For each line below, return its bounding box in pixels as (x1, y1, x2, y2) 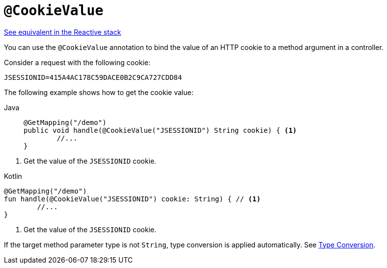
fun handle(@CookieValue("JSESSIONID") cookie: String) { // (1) (4, 195, 261, 203)
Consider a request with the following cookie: (4, 58, 150, 67)
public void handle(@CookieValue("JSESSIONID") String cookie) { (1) (24, 126, 297, 134)
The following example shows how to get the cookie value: (4, 88, 193, 97)
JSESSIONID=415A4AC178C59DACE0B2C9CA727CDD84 (4, 73, 182, 81)
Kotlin (4, 171, 22, 180)
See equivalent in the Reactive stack (4, 27, 121, 36)
